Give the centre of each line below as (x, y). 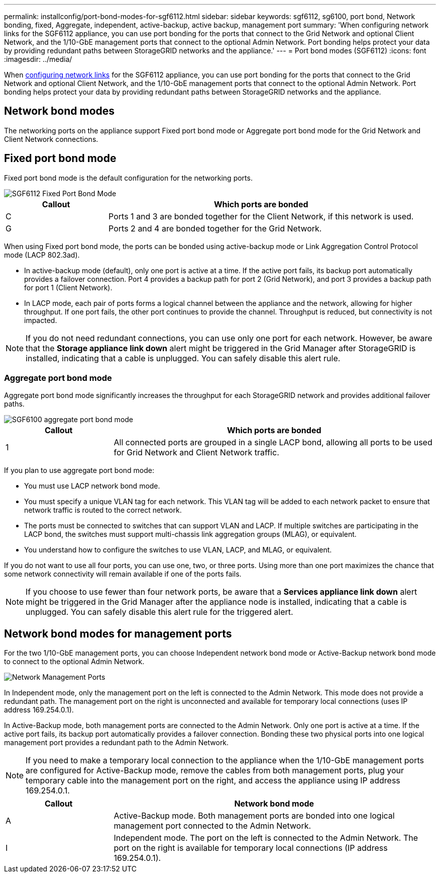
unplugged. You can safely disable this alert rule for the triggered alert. (159, 612)
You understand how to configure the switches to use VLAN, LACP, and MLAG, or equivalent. (178, 550)
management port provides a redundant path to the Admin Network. (117, 743)
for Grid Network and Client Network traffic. (196, 453)
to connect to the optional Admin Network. (74, 662)
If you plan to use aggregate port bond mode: (79, 470)
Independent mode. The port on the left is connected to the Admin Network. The (266, 838)
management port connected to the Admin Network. (212, 826)
